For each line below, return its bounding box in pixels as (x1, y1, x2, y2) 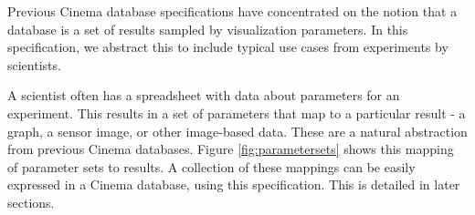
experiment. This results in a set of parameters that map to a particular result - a (7, 103, 466, 122)
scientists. (7, 55, 61, 74)
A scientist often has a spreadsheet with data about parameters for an (7, 86, 400, 105)
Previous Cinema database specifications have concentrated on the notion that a (7, 2, 458, 20)
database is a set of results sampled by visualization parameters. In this (7, 19, 408, 38)
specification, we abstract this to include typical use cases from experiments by (7, 37, 449, 56)
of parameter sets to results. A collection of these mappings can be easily (7, 157, 416, 176)
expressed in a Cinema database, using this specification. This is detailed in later (7, 175, 460, 194)
